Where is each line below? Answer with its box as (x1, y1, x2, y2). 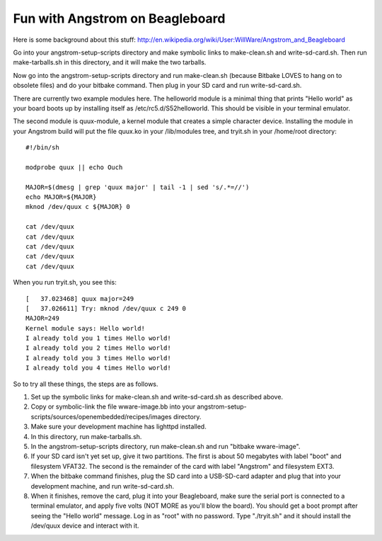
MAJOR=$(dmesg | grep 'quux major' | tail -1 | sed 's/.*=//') (25, 183, 250, 191)
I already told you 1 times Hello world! (25, 334, 171, 343)
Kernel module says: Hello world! (25, 324, 145, 332)
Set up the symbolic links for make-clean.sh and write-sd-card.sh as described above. (30, 393, 283, 402)
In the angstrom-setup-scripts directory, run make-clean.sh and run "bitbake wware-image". (30, 443, 301, 450)
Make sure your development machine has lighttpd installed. (30, 422, 207, 431)
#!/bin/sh (25, 144, 59, 152)
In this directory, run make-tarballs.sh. (30, 432, 142, 440)
